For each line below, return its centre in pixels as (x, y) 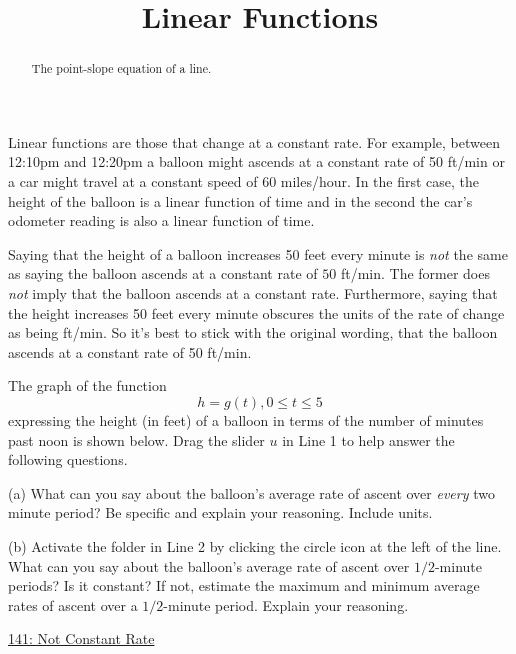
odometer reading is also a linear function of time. (161, 220)
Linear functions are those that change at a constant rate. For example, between (254, 141)
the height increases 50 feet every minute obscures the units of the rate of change (256, 312)
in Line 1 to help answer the (368, 439)
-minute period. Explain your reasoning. (286, 604)
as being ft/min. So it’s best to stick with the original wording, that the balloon (253, 332)
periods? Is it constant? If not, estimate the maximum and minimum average (244, 585)
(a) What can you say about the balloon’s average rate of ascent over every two (251, 492)
